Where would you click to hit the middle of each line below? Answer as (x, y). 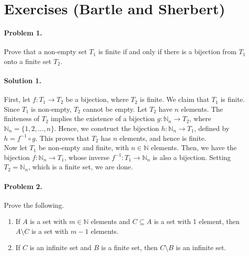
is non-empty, (51, 109)
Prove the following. (34, 205)
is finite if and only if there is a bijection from (167, 51)
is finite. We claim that (175, 99)
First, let (17, 99)
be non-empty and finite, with (84, 147)
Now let (16, 147)
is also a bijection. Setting (192, 157)
